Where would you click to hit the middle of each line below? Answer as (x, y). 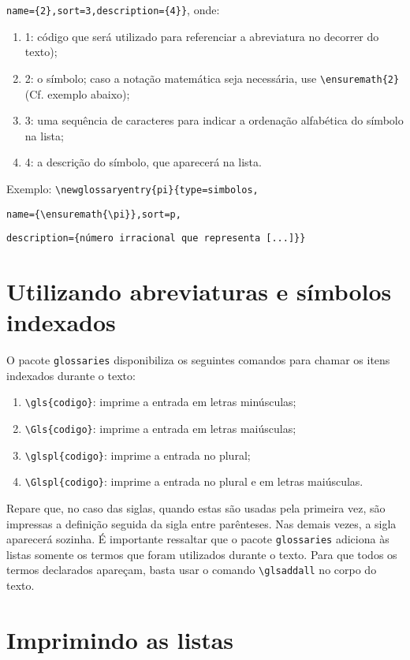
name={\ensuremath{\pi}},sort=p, (94, 214)
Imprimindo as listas (120, 639)
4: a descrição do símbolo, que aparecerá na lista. (143, 162)
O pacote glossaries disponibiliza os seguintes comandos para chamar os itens (198, 360)
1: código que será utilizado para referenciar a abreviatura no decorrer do (202, 36)
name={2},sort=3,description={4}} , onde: (113, 9)
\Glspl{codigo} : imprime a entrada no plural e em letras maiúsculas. (194, 481)
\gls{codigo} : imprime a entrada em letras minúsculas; (160, 402)
